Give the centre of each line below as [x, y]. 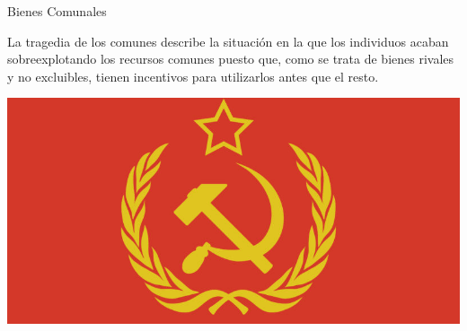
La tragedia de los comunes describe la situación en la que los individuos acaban [228, 41]
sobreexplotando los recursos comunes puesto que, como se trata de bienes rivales [231, 59]
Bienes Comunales [57, 11]
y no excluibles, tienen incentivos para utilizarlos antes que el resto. [193, 76]
